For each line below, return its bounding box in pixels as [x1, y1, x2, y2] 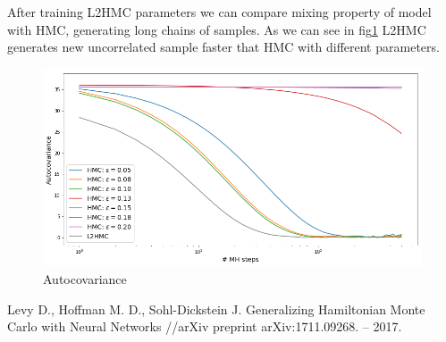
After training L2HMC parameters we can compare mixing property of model [7, 3, 432, 21]
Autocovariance [43, 270, 127, 288]
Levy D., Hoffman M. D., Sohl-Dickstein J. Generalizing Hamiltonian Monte [7, 299, 425, 318]
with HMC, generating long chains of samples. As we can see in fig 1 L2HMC [7, 20, 426, 38]
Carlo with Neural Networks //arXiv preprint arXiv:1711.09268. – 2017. [7, 317, 402, 336]
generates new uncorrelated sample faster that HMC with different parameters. [7, 38, 440, 56]
